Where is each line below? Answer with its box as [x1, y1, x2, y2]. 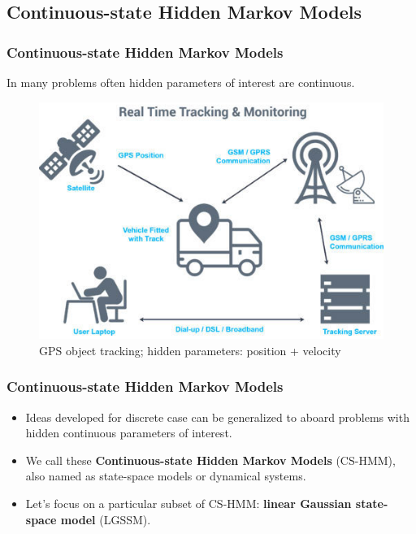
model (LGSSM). [60, 510, 151, 527]
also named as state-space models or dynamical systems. [25, 467, 306, 484]
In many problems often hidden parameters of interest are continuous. [6, 74, 355, 90]
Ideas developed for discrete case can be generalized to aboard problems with [25, 408, 409, 425]
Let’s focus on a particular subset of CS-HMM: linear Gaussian [25, 495, 352, 512]
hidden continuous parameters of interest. [25, 424, 232, 441]
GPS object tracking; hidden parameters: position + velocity [39, 341, 341, 358]
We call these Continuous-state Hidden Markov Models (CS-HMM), [25, 451, 396, 468]
